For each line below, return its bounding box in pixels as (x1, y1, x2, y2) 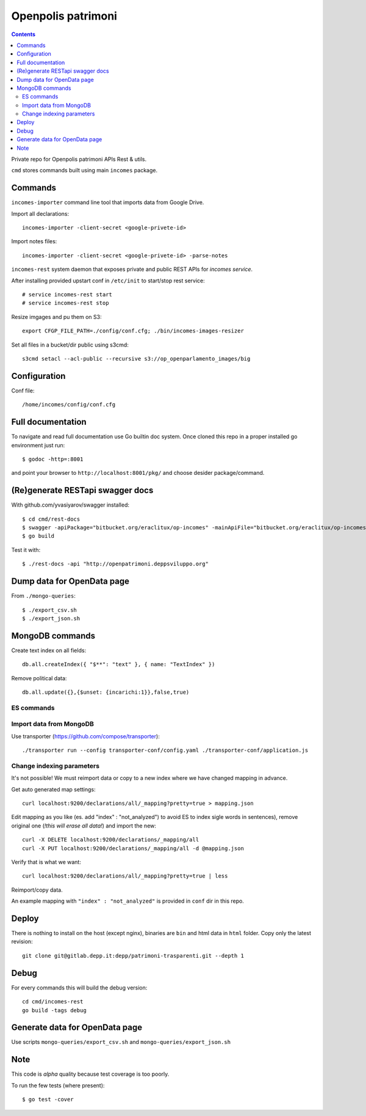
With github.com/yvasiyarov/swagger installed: (11, 501, 130, 508)
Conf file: (11, 387, 35, 394)
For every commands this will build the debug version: (11, 984, 148, 991)
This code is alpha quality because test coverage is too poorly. (11, 1070, 170, 1078)
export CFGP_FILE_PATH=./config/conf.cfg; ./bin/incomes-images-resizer (22, 328, 244, 334)
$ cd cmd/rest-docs (22, 515, 81, 523)
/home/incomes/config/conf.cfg (22, 401, 116, 408)
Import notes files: (11, 238, 57, 245)
